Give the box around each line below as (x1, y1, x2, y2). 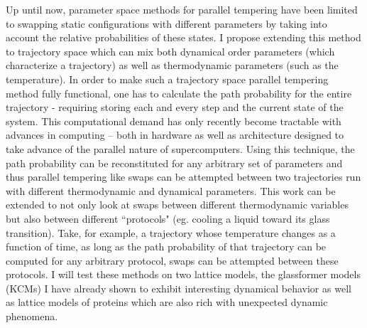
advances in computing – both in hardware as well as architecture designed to (6, 127, 344, 142)
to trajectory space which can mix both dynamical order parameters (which (6, 43, 335, 58)
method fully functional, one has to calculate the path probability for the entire (6, 85, 352, 100)
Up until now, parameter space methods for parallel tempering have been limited (6, 2, 358, 16)
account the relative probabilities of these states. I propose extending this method (6, 30, 361, 45)
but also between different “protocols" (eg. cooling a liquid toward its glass (6, 211, 330, 226)
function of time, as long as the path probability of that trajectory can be (6, 239, 327, 254)
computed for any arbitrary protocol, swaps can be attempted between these (6, 253, 339, 268)
